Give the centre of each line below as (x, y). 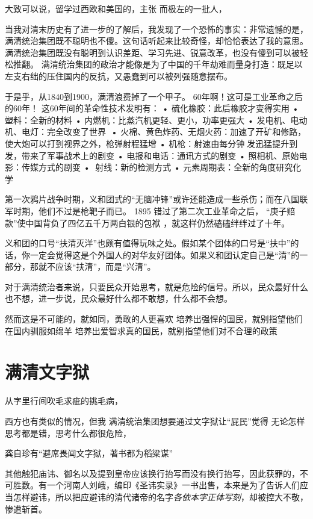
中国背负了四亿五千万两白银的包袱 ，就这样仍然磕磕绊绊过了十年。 (158, 222)
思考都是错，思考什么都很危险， (68, 433)
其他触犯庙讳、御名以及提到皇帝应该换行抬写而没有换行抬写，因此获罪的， (152, 473)
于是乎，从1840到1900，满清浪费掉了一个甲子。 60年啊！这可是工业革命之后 (154, 96)
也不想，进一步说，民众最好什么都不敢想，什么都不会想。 (119, 298)
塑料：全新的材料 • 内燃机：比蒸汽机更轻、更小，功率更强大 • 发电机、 (148, 120)
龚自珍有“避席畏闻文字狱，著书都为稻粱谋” (89, 453)
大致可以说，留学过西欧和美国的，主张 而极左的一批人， (116, 8)
